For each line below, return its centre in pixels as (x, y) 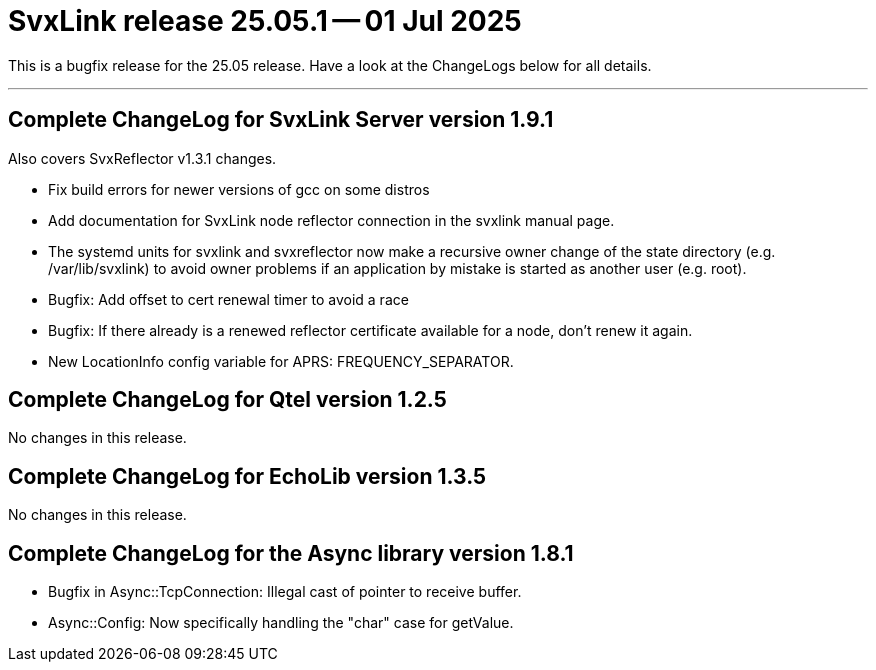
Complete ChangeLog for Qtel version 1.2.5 (227, 400)
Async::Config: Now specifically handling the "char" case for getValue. (281, 623)
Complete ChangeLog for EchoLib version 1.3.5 (247, 476)
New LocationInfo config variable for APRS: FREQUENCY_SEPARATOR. (281, 361)
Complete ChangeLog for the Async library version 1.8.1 (291, 553)
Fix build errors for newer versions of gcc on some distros (239, 189)
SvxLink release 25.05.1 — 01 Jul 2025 (265, 21)
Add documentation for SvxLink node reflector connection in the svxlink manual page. (331, 220)
